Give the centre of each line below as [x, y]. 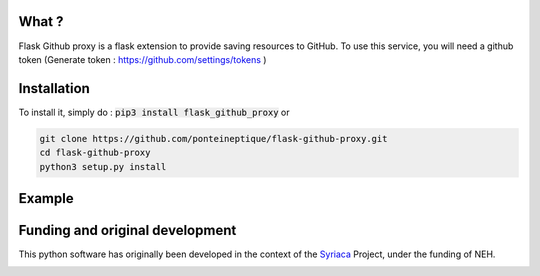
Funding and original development [127, 230]
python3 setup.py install [103, 166]
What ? [41, 21]
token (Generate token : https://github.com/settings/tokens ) [142, 59]
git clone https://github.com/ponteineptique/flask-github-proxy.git [213, 138]
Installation [54, 88]
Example [46, 198]
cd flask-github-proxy [95, 153]
